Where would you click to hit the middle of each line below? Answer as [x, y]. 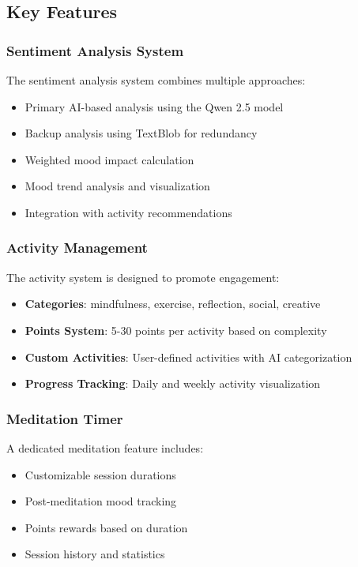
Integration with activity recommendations [128, 212]
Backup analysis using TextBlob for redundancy [141, 133]
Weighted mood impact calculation [109, 159]
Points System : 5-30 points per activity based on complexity [176, 330]
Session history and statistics [95, 554]
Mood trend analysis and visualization [117, 186]
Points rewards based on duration [106, 527]
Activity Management [77, 248]
